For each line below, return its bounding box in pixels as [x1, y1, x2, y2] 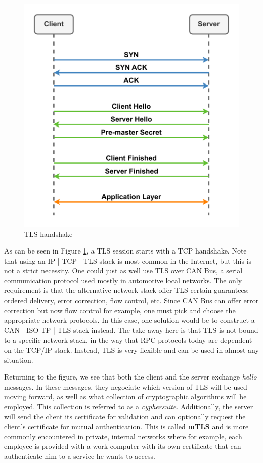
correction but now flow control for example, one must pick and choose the [4, 305, 236, 315]
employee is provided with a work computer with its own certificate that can [4, 441, 241, 451]
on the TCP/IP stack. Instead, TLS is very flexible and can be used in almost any [4, 345, 259, 355]
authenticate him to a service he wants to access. [4, 450, 155, 461]
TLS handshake [24, 228, 73, 239]
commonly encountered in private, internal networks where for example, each [4, 431, 242, 441]
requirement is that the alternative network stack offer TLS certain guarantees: [4, 285, 249, 296]
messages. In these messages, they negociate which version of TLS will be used [4, 381, 247, 392]
